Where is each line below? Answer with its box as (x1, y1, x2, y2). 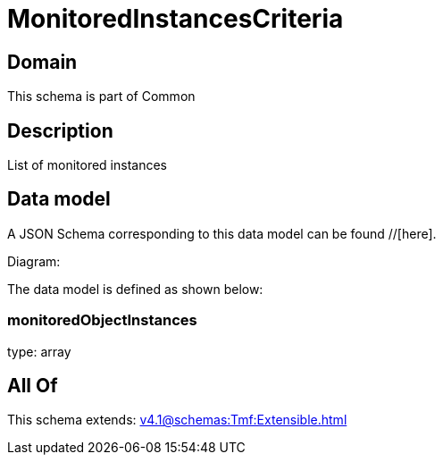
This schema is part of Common (7, 88, 196, 105)
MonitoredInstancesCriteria (7, 4, 344, 34)
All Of (7, 374, 58, 398)
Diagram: (7, 253, 61, 269)
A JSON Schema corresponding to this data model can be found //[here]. (7, 225, 437, 241)
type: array (7, 343, 71, 359)
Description (7, 119, 113, 142)
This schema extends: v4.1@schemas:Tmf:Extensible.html (7, 412, 347, 428)
